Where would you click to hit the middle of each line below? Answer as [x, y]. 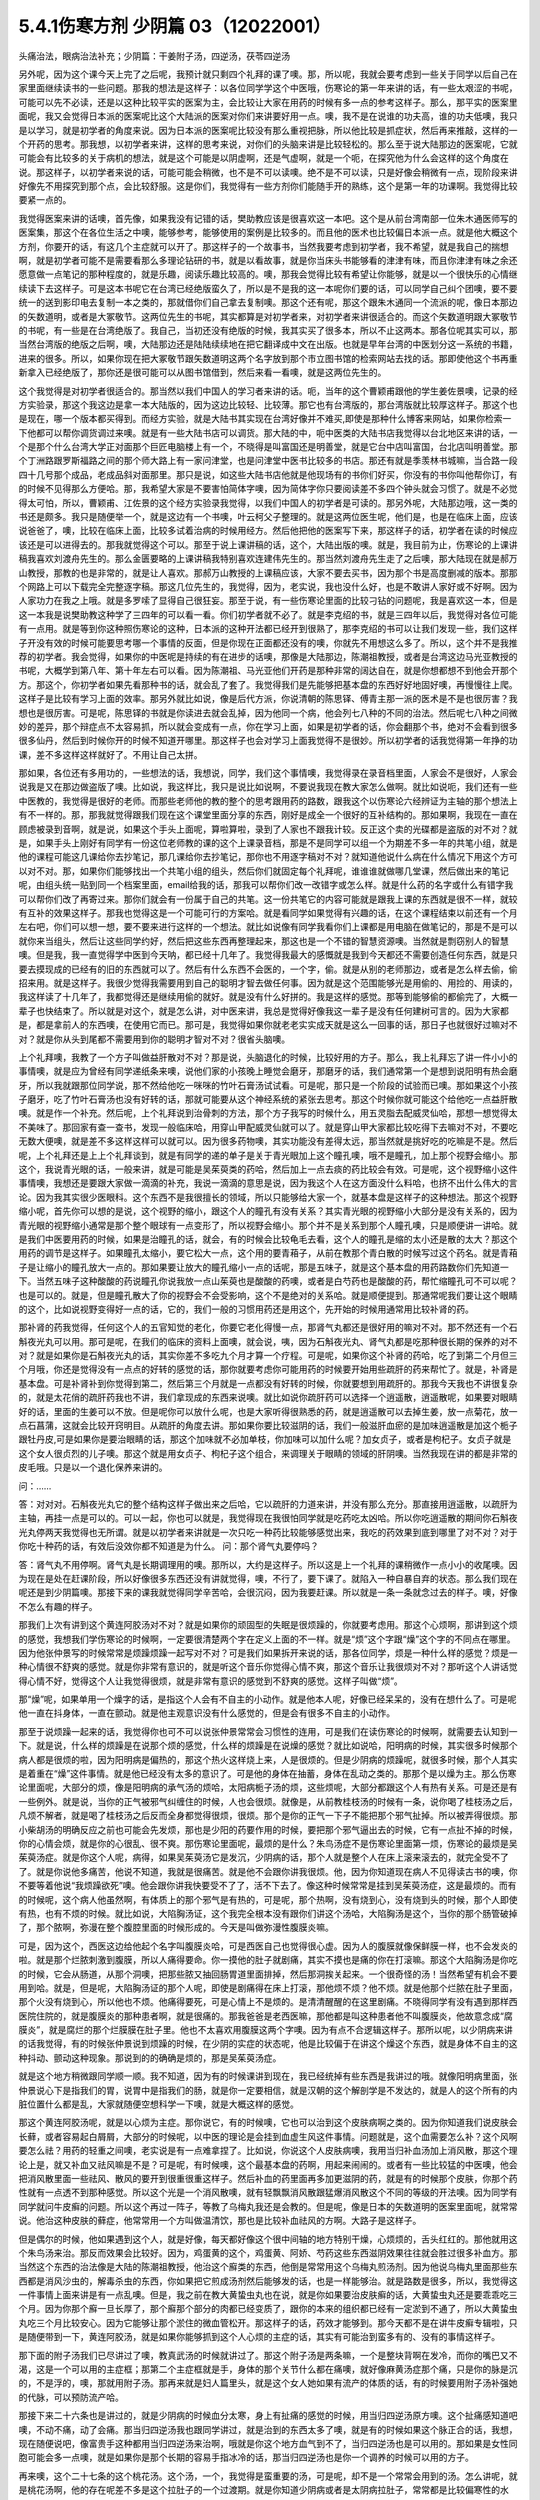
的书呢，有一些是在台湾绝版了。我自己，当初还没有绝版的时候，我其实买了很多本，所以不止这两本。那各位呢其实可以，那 [268, 330]
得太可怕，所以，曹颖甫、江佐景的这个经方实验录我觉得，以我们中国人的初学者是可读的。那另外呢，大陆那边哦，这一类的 [268, 502]
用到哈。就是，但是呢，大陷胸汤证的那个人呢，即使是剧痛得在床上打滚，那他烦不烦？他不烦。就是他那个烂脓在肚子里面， [268, 1987]
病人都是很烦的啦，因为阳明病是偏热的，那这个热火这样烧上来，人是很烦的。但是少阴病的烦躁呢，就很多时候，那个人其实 [268, 1759]
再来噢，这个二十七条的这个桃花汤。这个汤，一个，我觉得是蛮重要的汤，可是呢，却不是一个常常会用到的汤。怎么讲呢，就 [268, 2476]
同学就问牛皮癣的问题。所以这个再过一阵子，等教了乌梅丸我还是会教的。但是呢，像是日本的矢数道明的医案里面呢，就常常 [268, 2206]
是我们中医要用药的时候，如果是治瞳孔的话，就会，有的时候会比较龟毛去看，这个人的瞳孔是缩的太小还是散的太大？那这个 [268, 1239]
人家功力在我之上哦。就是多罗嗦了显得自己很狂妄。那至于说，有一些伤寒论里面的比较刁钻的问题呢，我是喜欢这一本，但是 [268, 601]
